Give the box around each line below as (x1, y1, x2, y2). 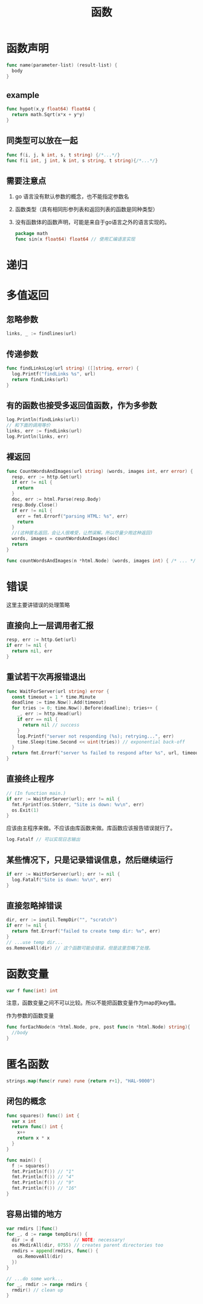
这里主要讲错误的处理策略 (6, 601, 70, 608)
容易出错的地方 (6, 1209, 62, 1219)
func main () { (6, 1157, 42, 1163)
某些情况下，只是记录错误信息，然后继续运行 (6, 855, 173, 865)
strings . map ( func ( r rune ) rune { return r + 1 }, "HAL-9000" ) (6, 1078, 155, 1084)
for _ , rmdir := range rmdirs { (6, 1281, 88, 1287)
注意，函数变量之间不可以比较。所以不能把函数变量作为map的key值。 (6, 999, 179, 1006)
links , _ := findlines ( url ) (6, 330, 77, 337)
